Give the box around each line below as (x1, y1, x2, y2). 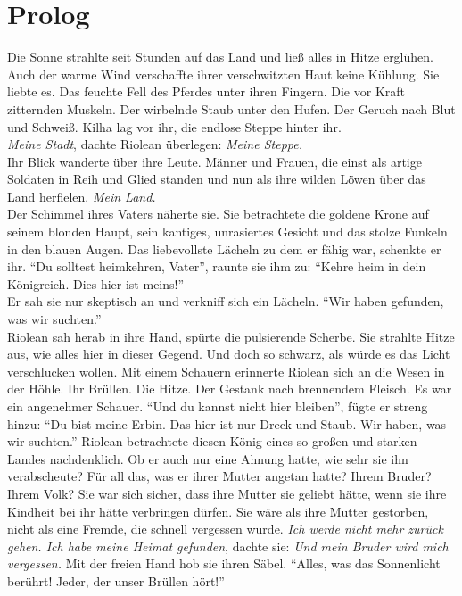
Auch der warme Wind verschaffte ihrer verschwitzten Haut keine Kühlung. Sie (7, 64, 440, 83)
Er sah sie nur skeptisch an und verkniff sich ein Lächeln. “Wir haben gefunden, (7, 292, 444, 310)
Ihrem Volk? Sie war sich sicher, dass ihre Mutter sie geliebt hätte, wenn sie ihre (7, 484, 447, 502)
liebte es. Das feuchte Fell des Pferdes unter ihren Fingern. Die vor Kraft (7, 82, 406, 101)
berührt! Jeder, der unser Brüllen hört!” (7, 571, 225, 590)
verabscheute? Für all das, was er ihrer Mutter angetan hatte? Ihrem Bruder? (7, 467, 432, 485)
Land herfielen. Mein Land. (7, 186, 156, 205)
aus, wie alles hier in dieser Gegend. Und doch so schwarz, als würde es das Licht (7, 344, 450, 363)
